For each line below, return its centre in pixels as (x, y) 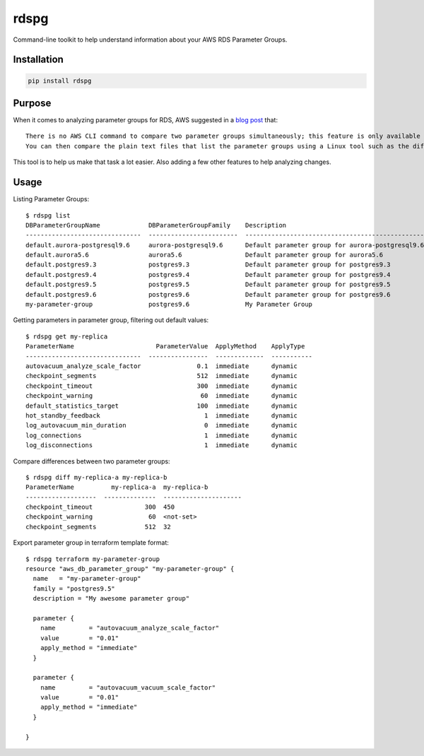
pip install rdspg (60, 81)
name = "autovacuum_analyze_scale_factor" (130, 628)
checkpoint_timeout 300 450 (100, 507)
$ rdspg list (48, 215)
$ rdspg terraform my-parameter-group (93, 559)
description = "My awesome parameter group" (111, 598)
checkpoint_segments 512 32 (98, 527)
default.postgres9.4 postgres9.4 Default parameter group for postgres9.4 (208, 274)
